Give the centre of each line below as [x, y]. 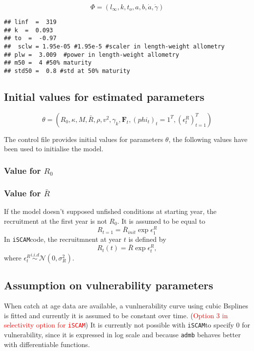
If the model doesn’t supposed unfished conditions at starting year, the [110, 211]
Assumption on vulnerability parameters [109, 285]
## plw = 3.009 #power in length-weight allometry [92, 55]
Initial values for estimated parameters [104, 96]
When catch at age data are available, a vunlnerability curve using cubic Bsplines [126, 306]
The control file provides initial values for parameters [84, 139]
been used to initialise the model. [54, 149]
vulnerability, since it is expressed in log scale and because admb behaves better [122, 334]
